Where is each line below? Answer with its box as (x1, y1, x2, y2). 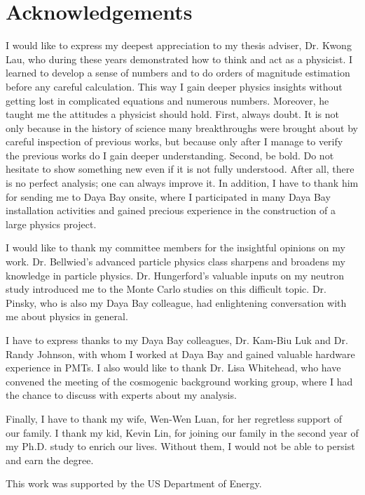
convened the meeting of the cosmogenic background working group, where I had (6, 374, 353, 388)
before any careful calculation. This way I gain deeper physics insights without (6, 79, 343, 93)
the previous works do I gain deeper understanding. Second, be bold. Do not (6, 147, 334, 162)
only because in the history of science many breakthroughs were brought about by (6, 120, 358, 135)
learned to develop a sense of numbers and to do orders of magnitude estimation (6, 65, 350, 80)
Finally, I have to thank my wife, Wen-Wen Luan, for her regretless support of (6, 411, 342, 425)
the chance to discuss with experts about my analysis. (6, 388, 237, 402)
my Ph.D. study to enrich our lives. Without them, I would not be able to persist (6, 439, 355, 454)
